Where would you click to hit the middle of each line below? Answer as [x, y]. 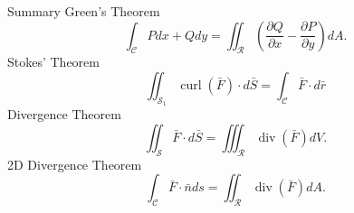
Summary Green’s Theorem [84, 11]
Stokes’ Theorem [53, 62]
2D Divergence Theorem [75, 164]
